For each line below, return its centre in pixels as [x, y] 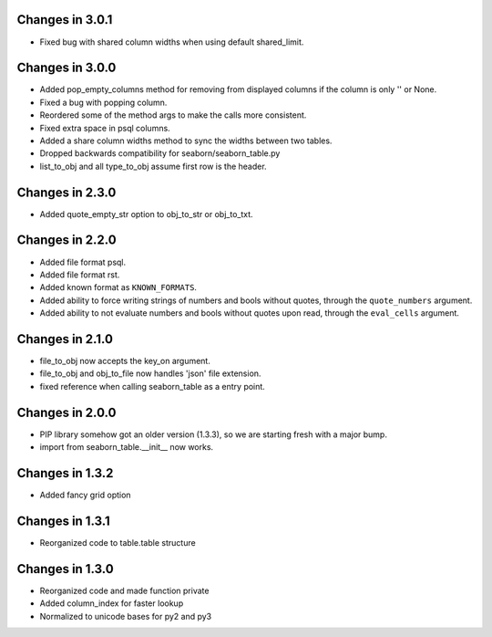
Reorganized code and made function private [124, 590]
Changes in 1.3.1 [63, 521]
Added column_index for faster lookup [112, 603]
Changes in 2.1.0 [65, 339]
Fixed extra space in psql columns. [105, 128]
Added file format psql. [83, 262]
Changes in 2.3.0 [67, 192]
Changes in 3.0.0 [67, 68]
